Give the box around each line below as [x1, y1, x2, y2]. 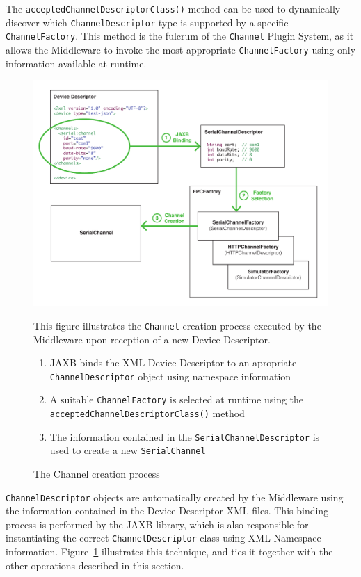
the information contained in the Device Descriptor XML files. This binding [6, 503, 329, 518]
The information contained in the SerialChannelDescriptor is [49, 429, 320, 444]
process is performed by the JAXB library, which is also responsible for [6, 517, 309, 531]
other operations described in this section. [6, 558, 184, 572]
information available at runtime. [6, 56, 147, 70]
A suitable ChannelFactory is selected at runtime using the [49, 392, 304, 407]
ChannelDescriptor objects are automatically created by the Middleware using [6, 489, 344, 504]
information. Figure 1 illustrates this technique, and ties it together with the [6, 544, 333, 559]
